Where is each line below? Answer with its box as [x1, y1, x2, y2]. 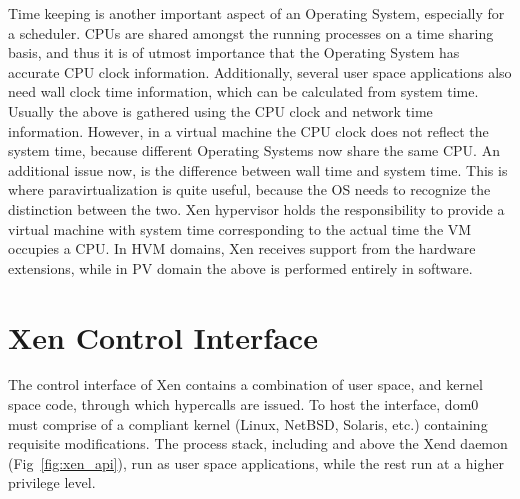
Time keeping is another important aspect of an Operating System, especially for [8, 3, 505, 23]
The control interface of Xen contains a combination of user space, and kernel [8, 374, 483, 395]
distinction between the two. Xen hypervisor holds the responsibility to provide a [8, 198, 505, 219]
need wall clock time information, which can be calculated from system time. [8, 81, 479, 102]
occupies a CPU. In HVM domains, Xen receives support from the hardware [8, 238, 476, 259]
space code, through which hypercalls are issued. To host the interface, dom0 [8, 394, 479, 415]
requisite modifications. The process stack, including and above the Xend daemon [8, 433, 508, 454]
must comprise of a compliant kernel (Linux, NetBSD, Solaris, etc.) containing [8, 413, 488, 434]
